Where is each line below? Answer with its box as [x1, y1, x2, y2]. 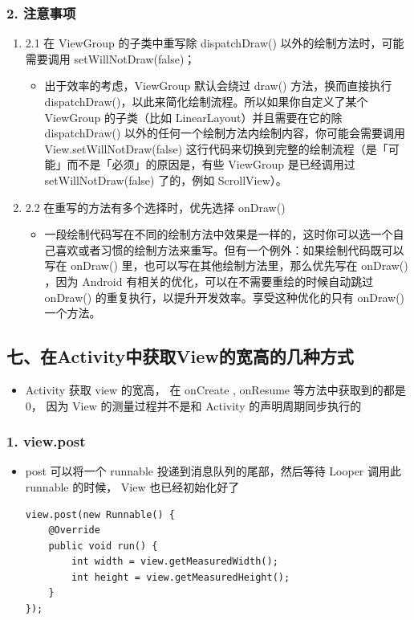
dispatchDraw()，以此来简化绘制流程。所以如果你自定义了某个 [44, 93, 368, 109]
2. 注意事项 [6, 2, 76, 22]
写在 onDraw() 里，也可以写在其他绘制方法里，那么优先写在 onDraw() [44, 257, 408, 274]
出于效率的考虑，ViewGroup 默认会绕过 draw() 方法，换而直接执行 [44, 77, 392, 94]
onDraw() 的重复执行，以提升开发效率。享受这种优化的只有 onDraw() [44, 288, 405, 305]
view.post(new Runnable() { [25, 508, 175, 520]
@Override [48, 524, 100, 536]
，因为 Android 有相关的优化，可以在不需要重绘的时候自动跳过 [44, 272, 374, 289]
